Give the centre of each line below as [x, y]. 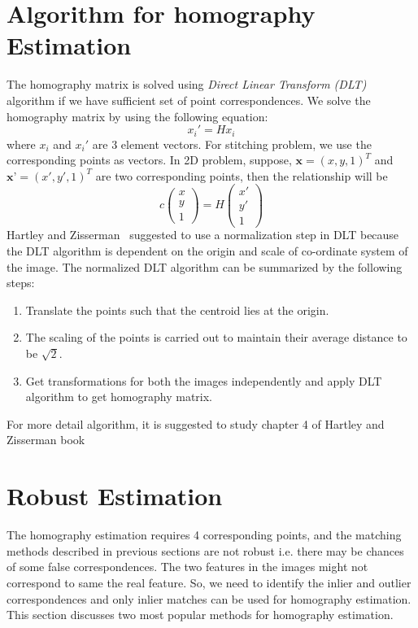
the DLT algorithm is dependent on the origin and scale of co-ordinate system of [207, 251]
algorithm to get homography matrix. [119, 397]
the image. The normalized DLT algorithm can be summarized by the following [205, 266]
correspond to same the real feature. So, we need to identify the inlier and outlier [209, 582]
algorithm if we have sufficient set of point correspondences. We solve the [189, 100]
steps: [21, 283]
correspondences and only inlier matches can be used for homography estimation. [209, 598]
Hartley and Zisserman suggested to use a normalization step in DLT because [203, 235]
